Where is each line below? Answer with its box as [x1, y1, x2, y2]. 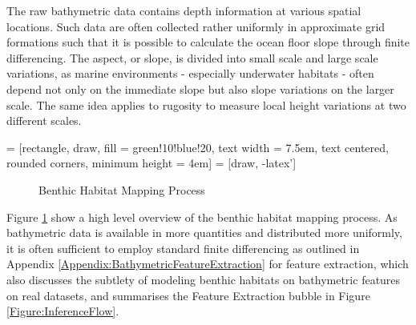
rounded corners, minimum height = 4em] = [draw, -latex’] [6, 154, 297, 171]
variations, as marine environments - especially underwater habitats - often [6, 65, 374, 82]
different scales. [6, 112, 82, 129]
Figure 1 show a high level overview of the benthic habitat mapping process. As [6, 208, 398, 225]
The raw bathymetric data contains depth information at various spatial [6, 2, 361, 18]
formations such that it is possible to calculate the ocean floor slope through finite [6, 34, 410, 50]
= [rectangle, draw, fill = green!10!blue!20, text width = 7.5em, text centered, [6, 138, 389, 155]
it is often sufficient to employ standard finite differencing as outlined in [6, 239, 360, 256]
